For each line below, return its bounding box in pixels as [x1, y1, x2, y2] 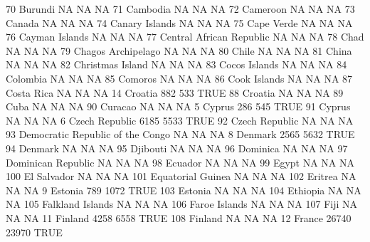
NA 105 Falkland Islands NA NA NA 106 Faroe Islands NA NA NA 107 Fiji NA [6, 196, 358, 211]
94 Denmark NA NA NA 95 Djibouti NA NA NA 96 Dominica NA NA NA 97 [6, 140, 348, 155]
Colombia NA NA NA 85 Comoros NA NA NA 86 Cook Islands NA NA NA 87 [6, 70, 353, 85]
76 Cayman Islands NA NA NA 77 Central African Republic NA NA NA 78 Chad [6, 29, 364, 44]
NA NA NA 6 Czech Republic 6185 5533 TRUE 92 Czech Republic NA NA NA [6, 112, 354, 127]
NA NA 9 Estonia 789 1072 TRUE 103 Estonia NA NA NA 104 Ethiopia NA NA [6, 182, 361, 197]
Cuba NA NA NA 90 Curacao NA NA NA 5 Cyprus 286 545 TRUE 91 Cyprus [6, 99, 351, 114]
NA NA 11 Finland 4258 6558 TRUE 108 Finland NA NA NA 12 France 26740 [6, 210, 351, 225]
